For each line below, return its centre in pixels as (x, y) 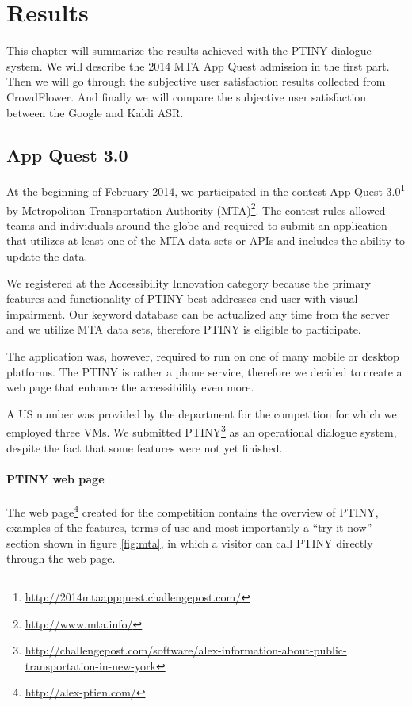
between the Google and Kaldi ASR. (95, 112)
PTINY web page (55, 478)
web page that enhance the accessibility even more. (130, 387)
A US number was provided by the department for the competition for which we (202, 413)
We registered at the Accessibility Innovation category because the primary (189, 282)
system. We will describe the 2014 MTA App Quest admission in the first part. (198, 65)
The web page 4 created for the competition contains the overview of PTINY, (193, 510)
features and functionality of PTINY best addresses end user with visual (182, 298)
